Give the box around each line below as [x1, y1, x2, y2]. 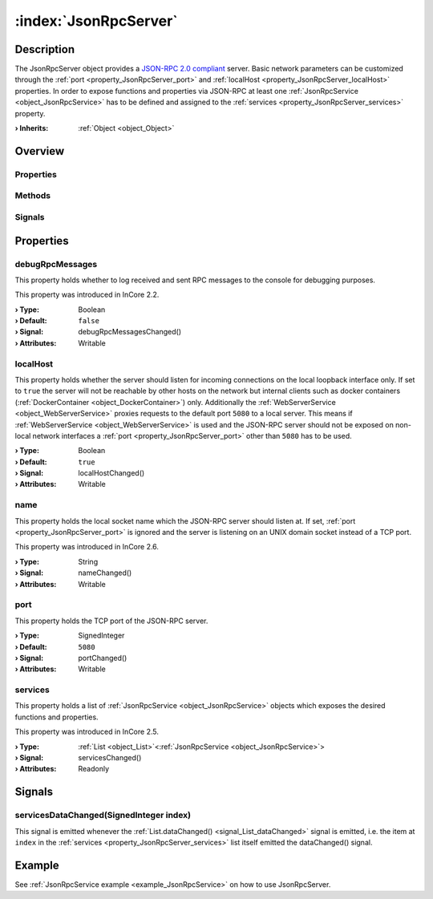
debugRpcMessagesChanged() [78, 327, 182, 337]
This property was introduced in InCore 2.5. [14, 727, 160, 737]
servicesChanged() [78, 752, 142, 762]
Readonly [78, 764, 110, 774]
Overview [14, 144, 65, 158]
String [78, 557, 99, 566]
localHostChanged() [78, 468, 145, 478]
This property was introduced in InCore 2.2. [14, 290, 160, 300]
